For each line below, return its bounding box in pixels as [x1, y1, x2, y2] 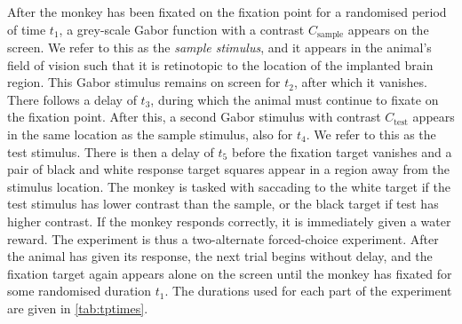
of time [7, 20, 46, 38]
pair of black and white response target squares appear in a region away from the [7, 160, 450, 178]
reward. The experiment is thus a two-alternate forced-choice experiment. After [7, 229, 439, 248]
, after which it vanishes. [293, 73, 427, 91]
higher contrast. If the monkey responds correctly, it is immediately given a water [7, 211, 451, 230]
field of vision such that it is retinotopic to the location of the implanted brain [7, 55, 434, 74]
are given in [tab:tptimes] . [7, 298, 148, 317]
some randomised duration [7, 281, 152, 300]
